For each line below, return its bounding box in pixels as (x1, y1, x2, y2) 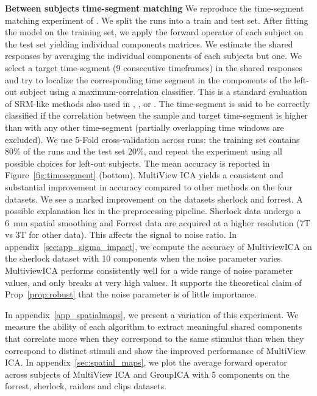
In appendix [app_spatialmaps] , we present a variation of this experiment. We (5, 308, 299, 321)
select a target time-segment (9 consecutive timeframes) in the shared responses (5, 61, 302, 74)
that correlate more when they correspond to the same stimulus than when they (5, 332, 304, 345)
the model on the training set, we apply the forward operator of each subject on (5, 26, 304, 38)
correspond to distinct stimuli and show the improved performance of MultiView (5, 344, 306, 356)
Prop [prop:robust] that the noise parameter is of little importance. (5, 288, 257, 300)
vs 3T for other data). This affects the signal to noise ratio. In (5, 228, 237, 241)
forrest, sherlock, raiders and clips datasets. (5, 380, 167, 392)
